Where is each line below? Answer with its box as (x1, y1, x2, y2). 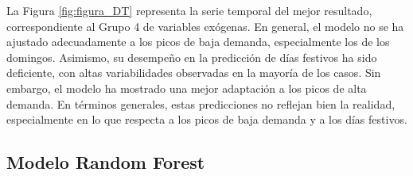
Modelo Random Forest (6, 150, 205, 174)
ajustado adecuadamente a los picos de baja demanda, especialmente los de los (6, 33, 390, 50)
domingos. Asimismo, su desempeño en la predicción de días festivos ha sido (6, 48, 377, 65)
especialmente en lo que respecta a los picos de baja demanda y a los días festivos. (6, 111, 407, 128)
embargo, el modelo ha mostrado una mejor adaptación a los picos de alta (6, 79, 367, 96)
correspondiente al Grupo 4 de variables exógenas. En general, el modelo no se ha (6, 17, 404, 34)
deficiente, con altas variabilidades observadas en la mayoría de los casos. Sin (6, 64, 381, 81)
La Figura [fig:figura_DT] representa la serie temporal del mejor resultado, (6, 2, 372, 18)
